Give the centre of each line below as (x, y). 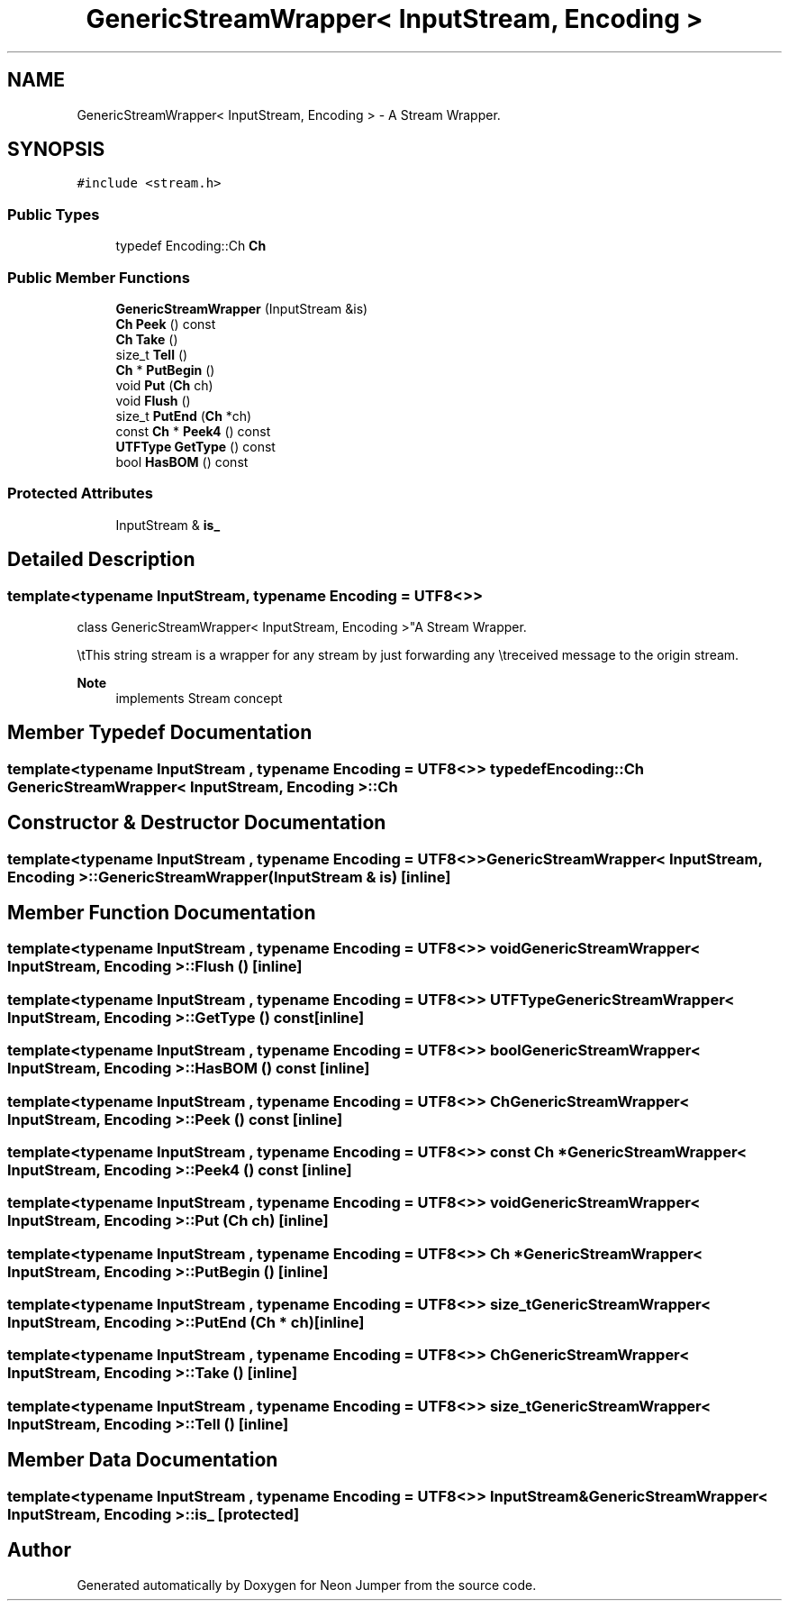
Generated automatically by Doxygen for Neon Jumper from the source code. (307, 1585)
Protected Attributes (80, 493)
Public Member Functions (99, 277)
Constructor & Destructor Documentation (197, 823)
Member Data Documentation (143, 1460)
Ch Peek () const (166, 324)
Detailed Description (101, 560)
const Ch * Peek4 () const (193, 431)
